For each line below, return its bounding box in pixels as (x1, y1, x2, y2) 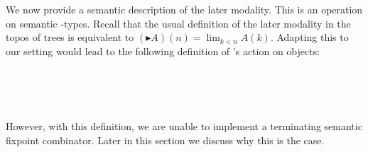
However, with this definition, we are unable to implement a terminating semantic (6, 119, 362, 134)
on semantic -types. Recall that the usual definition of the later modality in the (6, 16, 351, 30)
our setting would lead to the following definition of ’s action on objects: (6, 43, 320, 58)
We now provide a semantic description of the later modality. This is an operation (6, 2, 363, 16)
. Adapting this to (270, 30, 349, 45)
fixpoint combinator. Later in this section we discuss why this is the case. (6, 132, 325, 147)
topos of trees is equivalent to (6, 30, 134, 45)
